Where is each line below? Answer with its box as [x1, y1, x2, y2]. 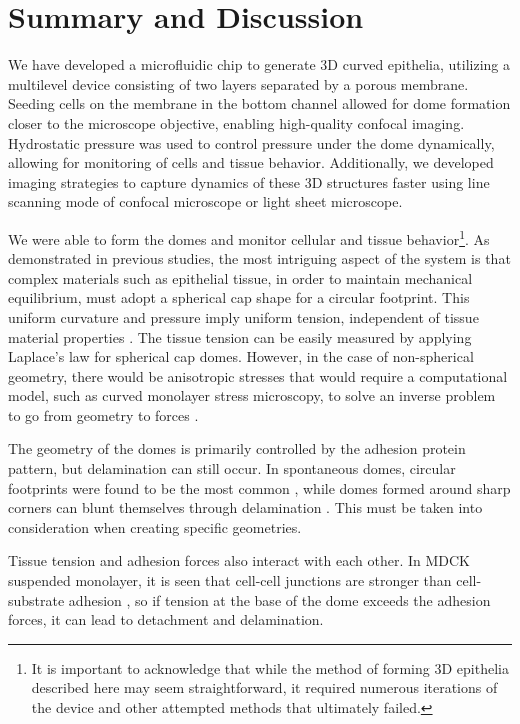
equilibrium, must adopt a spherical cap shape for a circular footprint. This [8, 287, 470, 308]
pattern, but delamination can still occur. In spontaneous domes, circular [8, 458, 456, 479]
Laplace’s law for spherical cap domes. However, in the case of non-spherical [8, 346, 474, 367]
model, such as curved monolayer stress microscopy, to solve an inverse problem [8, 385, 496, 406]
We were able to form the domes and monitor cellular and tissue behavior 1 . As [8, 225, 490, 249]
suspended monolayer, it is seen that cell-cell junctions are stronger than [8, 570, 452, 591]
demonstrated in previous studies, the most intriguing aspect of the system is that [8, 248, 511, 269]
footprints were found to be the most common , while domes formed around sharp [8, 477, 511, 498]
